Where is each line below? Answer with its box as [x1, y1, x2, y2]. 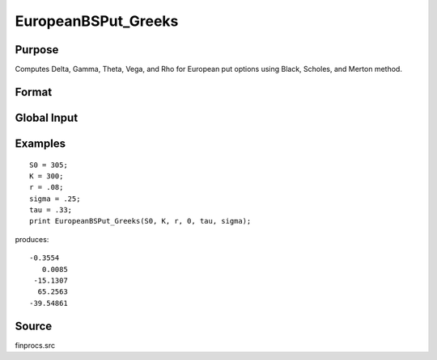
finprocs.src [15, 340, 56, 350]
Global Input [15, 111, 78, 124]
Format [15, 85, 53, 98]
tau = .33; [29, 206, 73, 215]
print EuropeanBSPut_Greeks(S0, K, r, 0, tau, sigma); [29, 216, 252, 226]
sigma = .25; [29, 194, 81, 203]
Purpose [15, 43, 59, 57]
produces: [15, 234, 49, 244]
